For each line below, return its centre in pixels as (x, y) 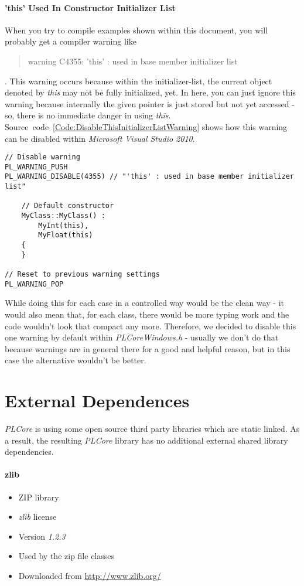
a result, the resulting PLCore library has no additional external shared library (146, 440)
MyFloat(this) (66, 235)
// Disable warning (42, 157)
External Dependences (97, 401)
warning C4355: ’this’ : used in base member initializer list (133, 61)
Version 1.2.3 (42, 536)
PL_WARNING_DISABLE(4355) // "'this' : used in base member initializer (149, 177)
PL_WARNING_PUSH (36, 167)
